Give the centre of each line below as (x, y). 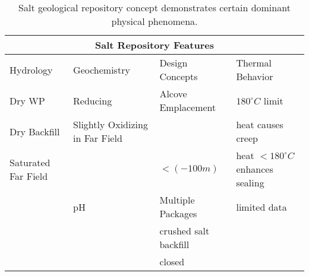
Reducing (93, 100)
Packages (178, 213)
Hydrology (31, 69)
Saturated (30, 162)
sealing (250, 183)
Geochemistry (102, 69)
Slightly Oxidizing (111, 124)
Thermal (254, 63)
